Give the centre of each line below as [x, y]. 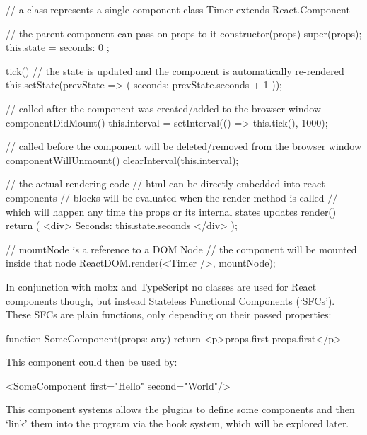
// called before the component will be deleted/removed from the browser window [184, 146]
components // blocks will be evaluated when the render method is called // [172, 197]
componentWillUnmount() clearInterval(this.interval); [122, 159]
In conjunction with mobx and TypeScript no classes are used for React [161, 286]
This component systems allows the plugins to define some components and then [180, 409]
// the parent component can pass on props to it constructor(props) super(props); [184, 33]
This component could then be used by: [92, 362]
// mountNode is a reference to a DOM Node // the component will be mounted [181, 249]
